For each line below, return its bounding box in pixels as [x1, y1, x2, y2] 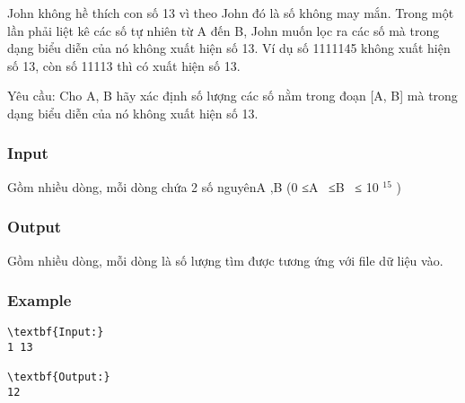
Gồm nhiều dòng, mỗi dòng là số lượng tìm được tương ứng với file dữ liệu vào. [7, 250, 443, 269]
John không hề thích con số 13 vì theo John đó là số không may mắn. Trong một [7, 4, 454, 22]
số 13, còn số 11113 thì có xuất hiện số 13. [7, 56, 241, 74]
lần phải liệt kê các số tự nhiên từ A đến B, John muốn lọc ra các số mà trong [7, 21, 440, 39]
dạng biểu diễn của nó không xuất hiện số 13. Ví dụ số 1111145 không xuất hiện [7, 39, 451, 57]
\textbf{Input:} [7, 326, 104, 339]
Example [7, 289, 72, 311]
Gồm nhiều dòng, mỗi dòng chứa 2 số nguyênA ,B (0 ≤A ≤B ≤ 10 [7, 177, 379, 196]
